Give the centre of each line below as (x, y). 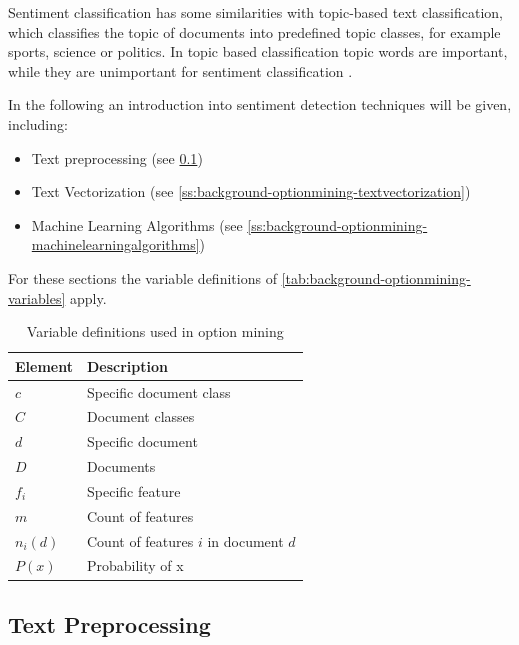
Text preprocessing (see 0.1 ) (117, 157)
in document (245, 540)
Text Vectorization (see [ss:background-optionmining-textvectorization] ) (251, 191)
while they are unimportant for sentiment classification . (180, 70)
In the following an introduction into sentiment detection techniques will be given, (260, 104)
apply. (88, 297)
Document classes (140, 416)
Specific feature (133, 490)
